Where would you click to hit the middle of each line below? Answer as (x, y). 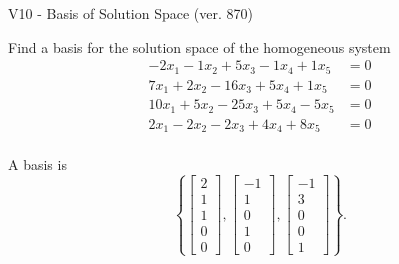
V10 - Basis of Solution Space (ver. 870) (130, 13)
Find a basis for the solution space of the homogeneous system (199, 46)
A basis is (37, 164)
